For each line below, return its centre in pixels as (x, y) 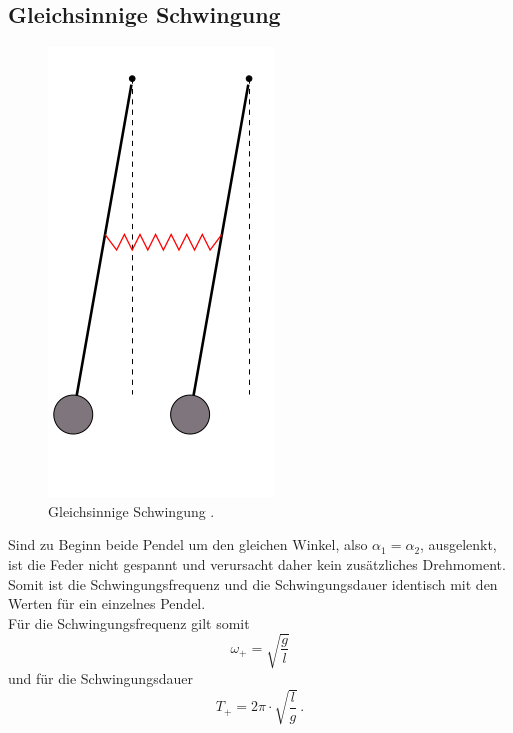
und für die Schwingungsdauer (100, 677)
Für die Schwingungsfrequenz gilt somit (129, 622)
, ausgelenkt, (458, 544)
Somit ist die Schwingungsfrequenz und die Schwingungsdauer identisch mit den (253, 583)
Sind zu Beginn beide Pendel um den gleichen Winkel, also (188, 544)
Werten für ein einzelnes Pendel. (107, 603)
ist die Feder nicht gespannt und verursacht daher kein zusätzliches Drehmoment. (257, 563)
